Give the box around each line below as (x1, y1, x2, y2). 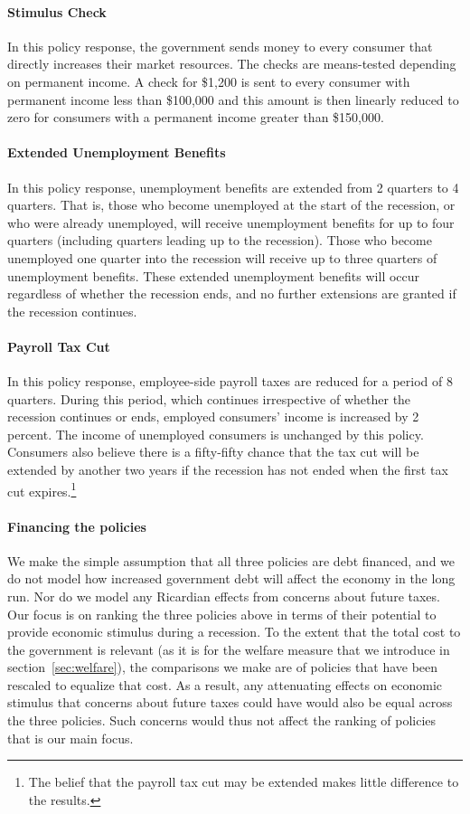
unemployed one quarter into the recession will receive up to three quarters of (7, 248, 437, 267)
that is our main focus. (7, 728, 134, 747)
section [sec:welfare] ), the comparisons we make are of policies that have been (7, 658, 438, 677)
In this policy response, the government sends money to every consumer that (7, 36, 433, 55)
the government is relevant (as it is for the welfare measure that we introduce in (7, 639, 450, 658)
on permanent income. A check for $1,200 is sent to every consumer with (7, 71, 410, 90)
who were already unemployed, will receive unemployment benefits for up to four (7, 213, 455, 232)
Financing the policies (7, 516, 146, 535)
